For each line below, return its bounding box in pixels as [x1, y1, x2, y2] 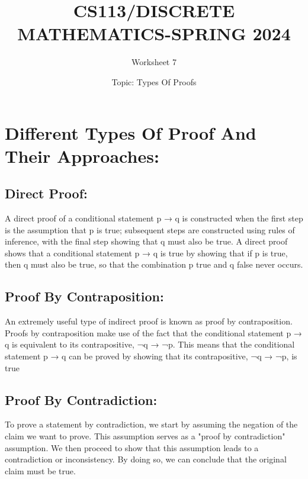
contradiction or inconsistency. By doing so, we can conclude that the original [5, 453, 287, 465]
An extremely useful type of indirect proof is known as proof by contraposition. [5, 315, 293, 327]
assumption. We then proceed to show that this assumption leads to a [5, 441, 259, 454]
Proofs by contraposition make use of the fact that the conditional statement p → [5, 326, 302, 339]
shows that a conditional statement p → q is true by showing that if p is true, [5, 246, 288, 259]
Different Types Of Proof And [5, 120, 256, 144]
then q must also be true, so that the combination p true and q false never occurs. [5, 258, 303, 271]
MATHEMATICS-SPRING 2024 [17, 21, 291, 46]
